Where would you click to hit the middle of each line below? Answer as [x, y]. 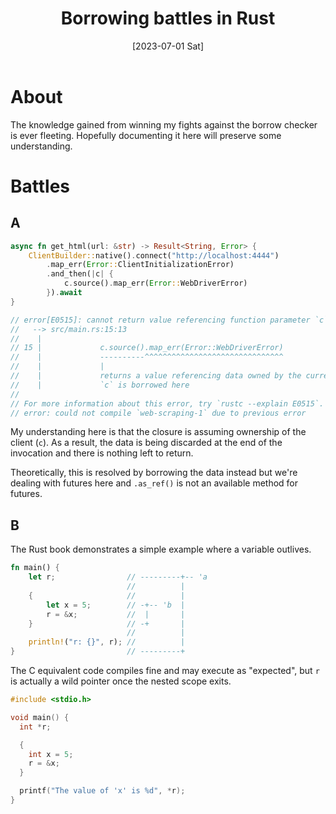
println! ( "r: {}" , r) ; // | [107, 642]
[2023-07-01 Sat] [168, 46]
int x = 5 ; [51, 754]
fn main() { [35, 568]
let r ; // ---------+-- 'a [118, 577]
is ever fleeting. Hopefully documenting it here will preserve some [146, 135]
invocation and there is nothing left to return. [102, 453]
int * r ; [35, 727]
